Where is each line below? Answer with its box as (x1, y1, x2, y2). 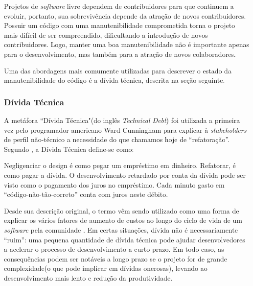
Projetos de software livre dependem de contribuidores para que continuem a (4, 1, 234, 11)
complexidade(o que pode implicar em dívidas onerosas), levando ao (4, 263, 207, 273)
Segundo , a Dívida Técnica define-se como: (4, 143, 134, 154)
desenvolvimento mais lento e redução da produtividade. (4, 272, 173, 283)
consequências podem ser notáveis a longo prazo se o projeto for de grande (4, 253, 227, 263)
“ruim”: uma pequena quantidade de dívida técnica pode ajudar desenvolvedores (4, 234, 245, 244)
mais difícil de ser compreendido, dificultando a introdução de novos (4, 29, 208, 40)
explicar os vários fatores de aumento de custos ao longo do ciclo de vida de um (4, 215, 242, 225)
